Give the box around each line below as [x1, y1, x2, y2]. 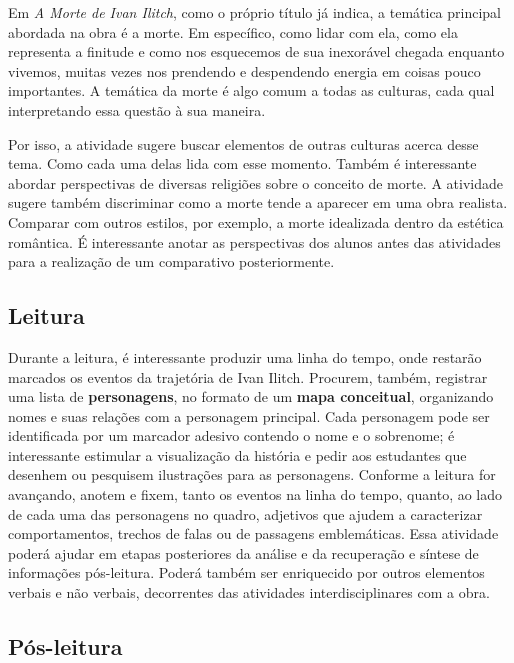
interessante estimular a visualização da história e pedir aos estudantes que [8, 444, 467, 465]
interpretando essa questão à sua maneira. [8, 99, 266, 120]
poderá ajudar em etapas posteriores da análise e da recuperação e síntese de [8, 542, 479, 563]
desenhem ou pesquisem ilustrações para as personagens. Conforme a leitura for [8, 464, 496, 485]
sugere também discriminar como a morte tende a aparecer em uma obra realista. [8, 192, 508, 213]
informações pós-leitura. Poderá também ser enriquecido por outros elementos [8, 562, 485, 583]
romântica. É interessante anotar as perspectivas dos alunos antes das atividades [8, 231, 501, 252]
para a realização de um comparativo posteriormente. [8, 251, 335, 272]
